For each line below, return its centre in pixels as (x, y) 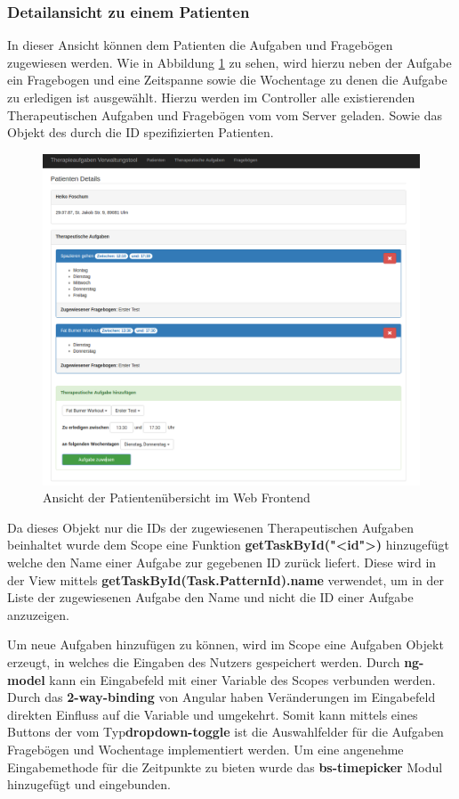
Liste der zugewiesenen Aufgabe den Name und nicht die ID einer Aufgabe (210, 597)
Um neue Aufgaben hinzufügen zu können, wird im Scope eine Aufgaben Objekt (225, 644)
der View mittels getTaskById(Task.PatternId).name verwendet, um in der (225, 579)
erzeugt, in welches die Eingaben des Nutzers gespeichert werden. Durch (204, 661)
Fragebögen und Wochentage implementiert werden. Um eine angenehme (205, 749)
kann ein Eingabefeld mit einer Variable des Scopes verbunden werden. (242, 679)
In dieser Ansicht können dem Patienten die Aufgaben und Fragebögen (200, 45)
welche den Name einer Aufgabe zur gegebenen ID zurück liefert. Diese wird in (222, 562)
